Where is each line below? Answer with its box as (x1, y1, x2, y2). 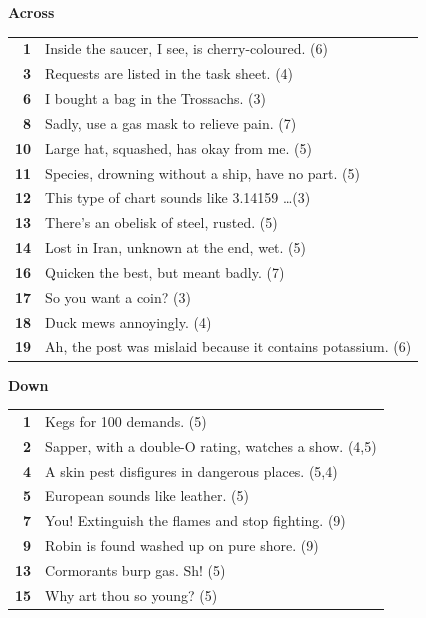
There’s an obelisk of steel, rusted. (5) (45, 212, 278, 233)
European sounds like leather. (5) (45, 485, 249, 506)
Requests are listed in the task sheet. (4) (45, 63, 294, 84)
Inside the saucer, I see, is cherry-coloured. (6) (45, 38, 328, 59)
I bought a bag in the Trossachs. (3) (45, 88, 266, 109)
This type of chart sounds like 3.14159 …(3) (45, 187, 311, 208)
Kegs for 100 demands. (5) (45, 410, 207, 431)
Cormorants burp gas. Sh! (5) (45, 559, 226, 580)
